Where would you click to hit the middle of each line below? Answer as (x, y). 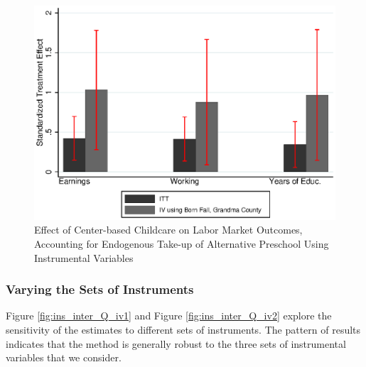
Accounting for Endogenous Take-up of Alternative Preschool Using (182, 244)
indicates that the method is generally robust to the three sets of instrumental (176, 343)
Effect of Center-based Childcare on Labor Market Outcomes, (168, 230)
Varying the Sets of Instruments (100, 289)
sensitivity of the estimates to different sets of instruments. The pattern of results (183, 330)
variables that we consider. (64, 357)
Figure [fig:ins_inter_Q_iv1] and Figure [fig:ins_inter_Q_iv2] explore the (169, 316)
